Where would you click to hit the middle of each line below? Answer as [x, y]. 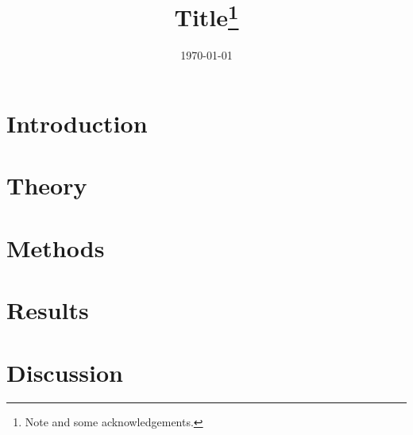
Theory [47, 185]
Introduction [77, 123]
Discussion [65, 372]
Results [48, 310]
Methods [56, 247]
